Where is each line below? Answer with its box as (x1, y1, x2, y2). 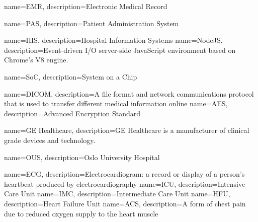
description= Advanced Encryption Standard (4, 108, 141, 118)
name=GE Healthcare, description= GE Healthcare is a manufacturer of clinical (4, 125, 249, 135)
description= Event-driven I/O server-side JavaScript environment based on (4, 44, 236, 55)
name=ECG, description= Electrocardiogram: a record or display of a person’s (4, 169, 245, 179)
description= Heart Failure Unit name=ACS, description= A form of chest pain (4, 198, 246, 208)
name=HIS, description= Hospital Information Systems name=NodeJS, (4, 35, 223, 45)
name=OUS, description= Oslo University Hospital (4, 152, 160, 162)
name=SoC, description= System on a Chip (4, 71, 137, 82)
